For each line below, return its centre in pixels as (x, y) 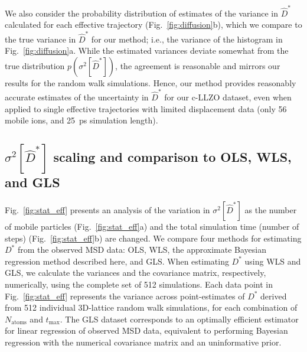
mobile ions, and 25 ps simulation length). (81, 120)
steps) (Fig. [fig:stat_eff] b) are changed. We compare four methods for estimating (153, 238)
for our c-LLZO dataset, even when (228, 97)
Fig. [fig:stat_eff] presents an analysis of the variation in (107, 210)
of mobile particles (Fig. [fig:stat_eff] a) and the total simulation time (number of (152, 226)
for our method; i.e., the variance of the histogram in (187, 39)
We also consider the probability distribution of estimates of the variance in (141, 13)
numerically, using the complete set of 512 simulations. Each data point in (139, 284)
